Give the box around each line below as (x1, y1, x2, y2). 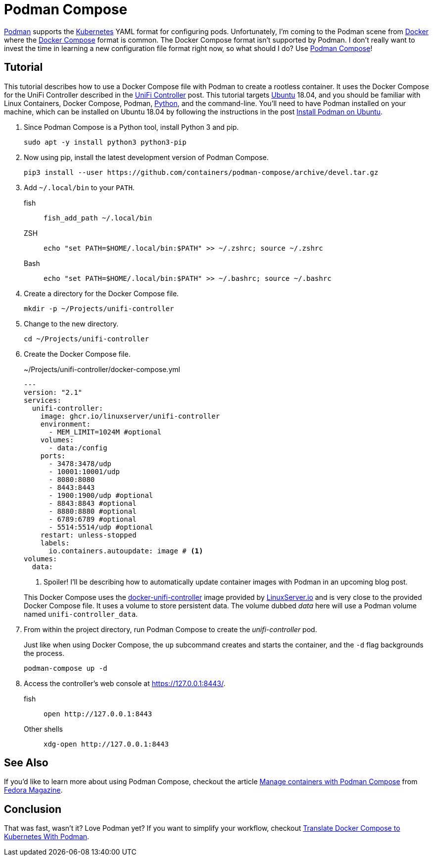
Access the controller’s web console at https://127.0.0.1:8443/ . (24, 679, 226, 688)
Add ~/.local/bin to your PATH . (24, 183, 135, 192)
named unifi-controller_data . (24, 609, 138, 618)
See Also (4, 756, 48, 769)
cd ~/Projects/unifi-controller (24, 334, 149, 343)
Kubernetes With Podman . (4, 832, 90, 841)
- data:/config (48, 443, 107, 452)
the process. (24, 648, 64, 657)
